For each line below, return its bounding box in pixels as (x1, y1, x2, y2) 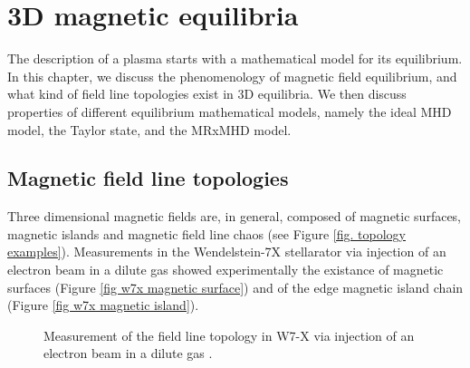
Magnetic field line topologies (7, 164, 289, 192)
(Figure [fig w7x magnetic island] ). (7, 295, 199, 315)
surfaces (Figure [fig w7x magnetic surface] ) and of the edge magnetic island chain (7, 277, 464, 296)
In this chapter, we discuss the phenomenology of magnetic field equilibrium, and (7, 66, 457, 85)
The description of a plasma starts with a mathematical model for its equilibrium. (7, 49, 463, 68)
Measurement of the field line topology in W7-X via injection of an (43, 325, 415, 344)
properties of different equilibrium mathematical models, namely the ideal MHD (7, 102, 452, 121)
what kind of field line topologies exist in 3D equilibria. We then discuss (7, 84, 407, 103)
